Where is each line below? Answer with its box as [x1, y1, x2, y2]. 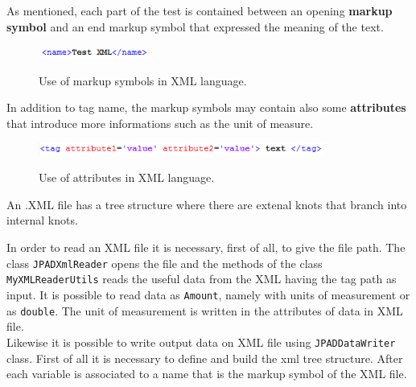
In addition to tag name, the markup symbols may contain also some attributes [6, 99, 406, 116]
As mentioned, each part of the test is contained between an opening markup [6, 2, 393, 19]
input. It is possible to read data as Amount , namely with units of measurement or [6, 286, 410, 303]
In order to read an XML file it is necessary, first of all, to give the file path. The [6, 239, 406, 256]
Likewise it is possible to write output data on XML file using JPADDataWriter [6, 333, 396, 350]
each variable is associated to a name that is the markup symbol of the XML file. [6, 365, 407, 382]
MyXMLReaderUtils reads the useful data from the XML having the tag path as [6, 270, 397, 287]
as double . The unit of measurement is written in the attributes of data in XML [6, 302, 403, 319]
